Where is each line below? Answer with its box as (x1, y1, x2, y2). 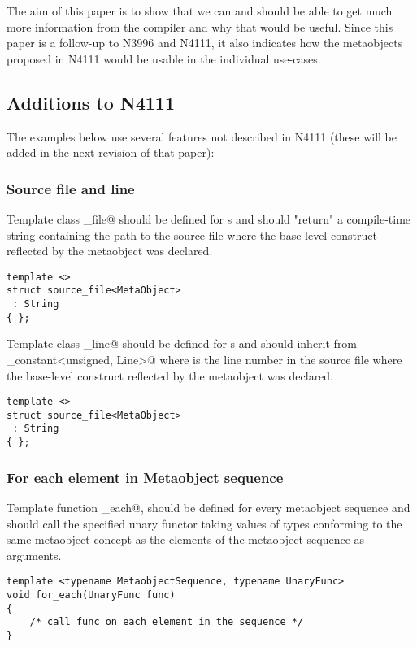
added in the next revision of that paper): (7, 144, 215, 161)
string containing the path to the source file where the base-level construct (7, 226, 377, 243)
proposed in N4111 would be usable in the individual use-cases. (7, 50, 321, 67)
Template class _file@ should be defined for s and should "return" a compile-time (7, 210, 411, 227)
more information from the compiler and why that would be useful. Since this (7, 18, 393, 35)
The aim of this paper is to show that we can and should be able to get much (7, 2, 393, 19)
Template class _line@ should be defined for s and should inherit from (7, 335, 358, 352)
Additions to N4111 (7, 89, 175, 115)
